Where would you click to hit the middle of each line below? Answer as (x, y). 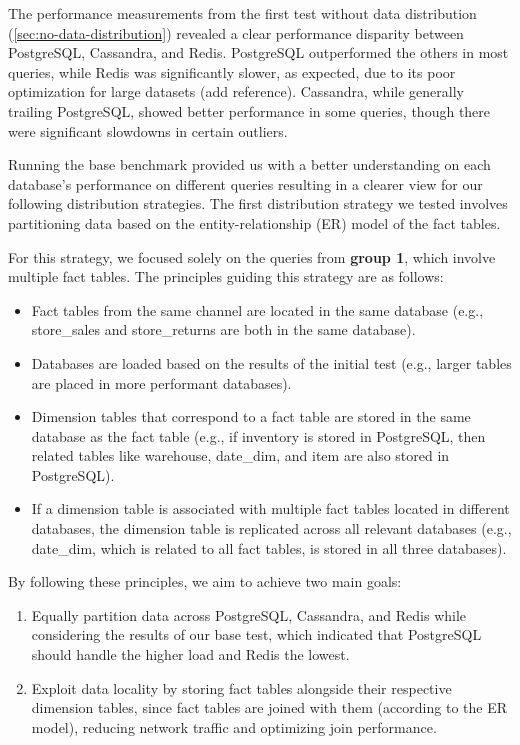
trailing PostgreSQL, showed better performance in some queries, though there (249, 110)
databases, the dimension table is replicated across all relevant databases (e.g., (271, 528)
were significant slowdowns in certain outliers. (148, 130)
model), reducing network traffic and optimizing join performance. (234, 726)
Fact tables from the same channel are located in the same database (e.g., (257, 309)
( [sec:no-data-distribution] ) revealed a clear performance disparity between (236, 32)
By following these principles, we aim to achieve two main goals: (205, 581)
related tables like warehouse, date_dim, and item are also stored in (240, 455)
